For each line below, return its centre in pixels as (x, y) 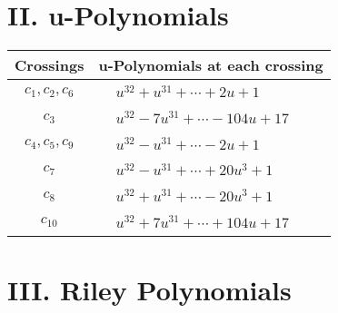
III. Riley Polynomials (149, 290)
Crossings (50, 65)
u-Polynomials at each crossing (211, 65)
